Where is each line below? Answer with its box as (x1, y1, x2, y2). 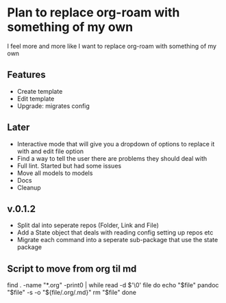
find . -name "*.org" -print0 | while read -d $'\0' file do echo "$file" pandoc (7, 281, 219, 289)
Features (7, 69, 46, 81)
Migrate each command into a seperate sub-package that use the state (16, 236, 218, 244)
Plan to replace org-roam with (7, 5, 180, 21)
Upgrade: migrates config (16, 101, 90, 110)
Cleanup (16, 183, 41, 192)
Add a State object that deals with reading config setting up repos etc (16, 228, 214, 237)
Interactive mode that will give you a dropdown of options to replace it (16, 140, 215, 148)
